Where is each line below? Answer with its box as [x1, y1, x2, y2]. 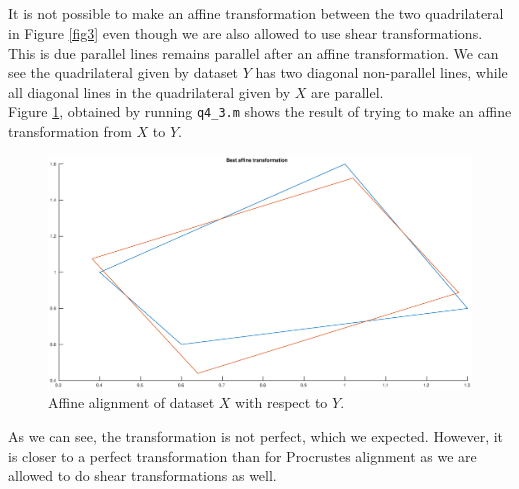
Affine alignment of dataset [48, 392, 215, 413]
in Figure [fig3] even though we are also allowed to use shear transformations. [8, 22, 483, 43]
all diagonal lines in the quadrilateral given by [8, 81, 291, 102]
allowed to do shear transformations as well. [8, 465, 277, 486]
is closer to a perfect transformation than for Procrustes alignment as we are [8, 445, 477, 466]
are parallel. [311, 81, 384, 102]
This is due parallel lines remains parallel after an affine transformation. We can [8, 42, 499, 63]
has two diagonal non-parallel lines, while [255, 62, 508, 83]
